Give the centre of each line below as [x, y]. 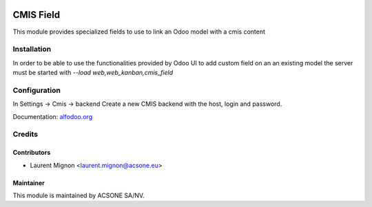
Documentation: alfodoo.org [53, 116]
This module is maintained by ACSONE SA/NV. [79, 195]
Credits [25, 134]
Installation [32, 50]
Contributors [32, 153]
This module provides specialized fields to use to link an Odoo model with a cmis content [139, 32]
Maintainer [29, 183]
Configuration [37, 90]
